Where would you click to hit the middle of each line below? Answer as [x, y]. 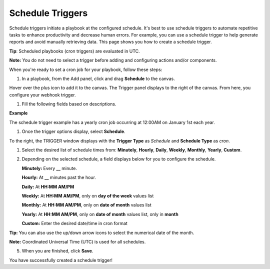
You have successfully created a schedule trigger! [61, 260]
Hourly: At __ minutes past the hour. [59, 177]
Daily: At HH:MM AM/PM [48, 186]
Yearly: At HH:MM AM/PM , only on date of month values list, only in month [100, 214]
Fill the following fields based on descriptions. [69, 104]
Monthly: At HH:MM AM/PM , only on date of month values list [87, 205]
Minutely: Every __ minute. [49, 168]
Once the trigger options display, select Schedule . [73, 131]
